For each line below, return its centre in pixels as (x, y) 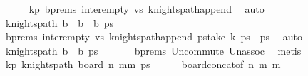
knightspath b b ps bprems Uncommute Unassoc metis (153, 50)
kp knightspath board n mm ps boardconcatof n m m (143, 64)
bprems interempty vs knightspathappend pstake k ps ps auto (154, 37)
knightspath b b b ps (60, 22)
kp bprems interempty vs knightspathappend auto (147, 9)
